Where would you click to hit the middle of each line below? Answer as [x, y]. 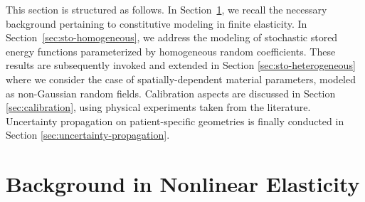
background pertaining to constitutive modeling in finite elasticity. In [157, 23]
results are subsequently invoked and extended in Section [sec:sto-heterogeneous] [181, 65]
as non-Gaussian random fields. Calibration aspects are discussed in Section [171, 93]
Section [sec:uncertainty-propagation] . [88, 135]
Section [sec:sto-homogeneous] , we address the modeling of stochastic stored [172, 37]
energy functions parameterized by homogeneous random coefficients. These [171, 51]
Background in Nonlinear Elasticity [183, 184]
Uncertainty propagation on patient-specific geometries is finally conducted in [175, 121]
